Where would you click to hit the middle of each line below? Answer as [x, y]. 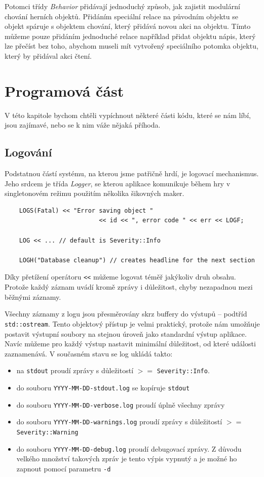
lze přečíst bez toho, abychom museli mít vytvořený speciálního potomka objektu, [131, 46]
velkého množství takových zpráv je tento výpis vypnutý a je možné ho [127, 459]
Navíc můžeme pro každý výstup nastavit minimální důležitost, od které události [130, 344]
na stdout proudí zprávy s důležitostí [75, 370]
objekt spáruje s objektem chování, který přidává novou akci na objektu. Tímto [128, 26]
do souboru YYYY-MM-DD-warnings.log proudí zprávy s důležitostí [119, 422]
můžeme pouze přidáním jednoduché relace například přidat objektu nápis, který [130, 36]
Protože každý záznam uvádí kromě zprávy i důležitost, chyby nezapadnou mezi [129, 287]
